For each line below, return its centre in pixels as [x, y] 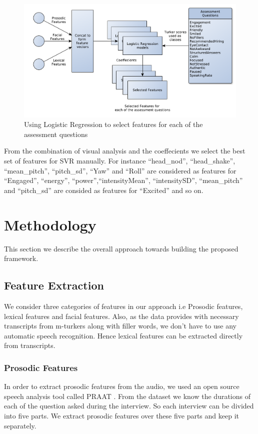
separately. [20, 425]
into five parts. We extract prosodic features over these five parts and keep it [121, 415]
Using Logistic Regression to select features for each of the [113, 124]
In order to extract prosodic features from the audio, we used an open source [122, 386]
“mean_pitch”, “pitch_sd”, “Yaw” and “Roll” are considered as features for [120, 170]
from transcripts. [30, 345]
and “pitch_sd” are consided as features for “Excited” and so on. [104, 190]
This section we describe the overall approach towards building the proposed [121, 248]
